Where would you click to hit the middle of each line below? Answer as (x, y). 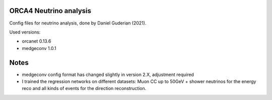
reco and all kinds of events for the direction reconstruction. (84, 88)
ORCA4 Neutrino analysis (50, 11)
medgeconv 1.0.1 (39, 48)
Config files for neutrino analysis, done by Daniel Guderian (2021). (78, 23)
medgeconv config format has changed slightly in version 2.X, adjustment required (108, 74)
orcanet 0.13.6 (37, 41)
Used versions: (25, 32)
